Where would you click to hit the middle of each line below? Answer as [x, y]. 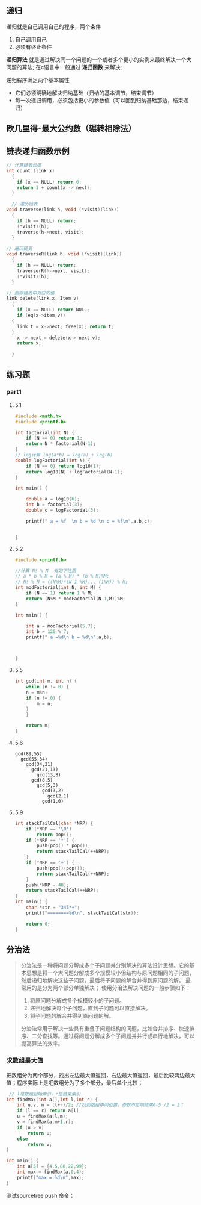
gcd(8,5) [42, 780]
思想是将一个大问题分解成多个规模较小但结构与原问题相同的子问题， [110, 973]
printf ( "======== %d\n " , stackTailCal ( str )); [82, 913]
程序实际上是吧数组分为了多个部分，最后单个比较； [79, 1082]
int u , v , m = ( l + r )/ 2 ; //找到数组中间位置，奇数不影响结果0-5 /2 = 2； [101, 1105]
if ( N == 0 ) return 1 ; [54, 438]
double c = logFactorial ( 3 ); [62, 511]
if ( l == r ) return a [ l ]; [49, 1111]
